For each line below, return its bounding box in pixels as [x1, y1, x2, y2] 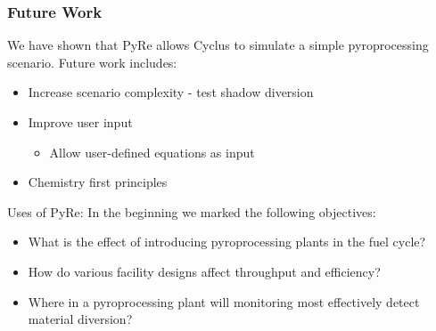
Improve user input [28, 113, 133, 131]
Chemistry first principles [28, 173, 168, 191]
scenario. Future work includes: [7, 52, 177, 71]
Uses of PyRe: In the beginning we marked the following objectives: [7, 202, 376, 221]
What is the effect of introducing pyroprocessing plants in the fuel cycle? [28, 232, 426, 251]
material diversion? [28, 310, 133, 328]
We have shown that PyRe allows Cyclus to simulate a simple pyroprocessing [7, 36, 429, 54]
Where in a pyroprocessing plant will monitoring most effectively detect [28, 292, 420, 311]
